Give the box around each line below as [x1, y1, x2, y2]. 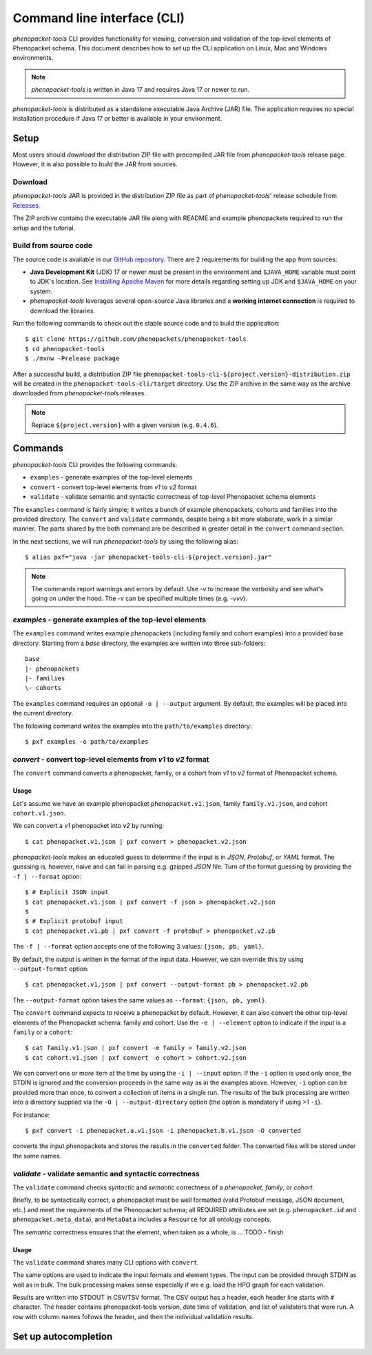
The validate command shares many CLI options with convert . [12, 1258, 199, 1266]
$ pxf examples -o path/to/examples [25, 738, 149, 745]
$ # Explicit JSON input [25, 889, 109, 896]
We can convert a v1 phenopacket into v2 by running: [12, 822, 165, 830]
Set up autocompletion [12, 1330, 113, 1342]
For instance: [12, 1111, 50, 1119]
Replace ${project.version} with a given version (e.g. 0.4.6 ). [31, 421, 218, 429]
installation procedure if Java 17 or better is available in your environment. [12, 114, 223, 122]
